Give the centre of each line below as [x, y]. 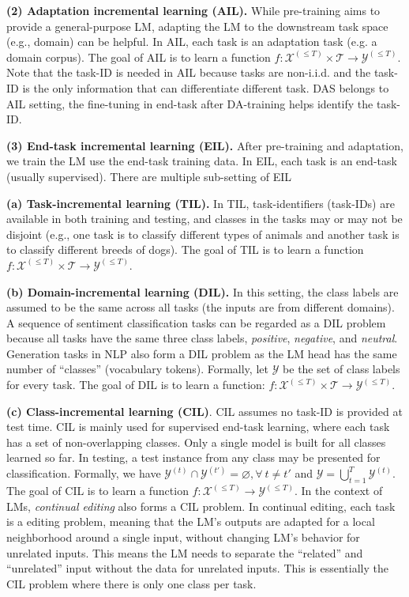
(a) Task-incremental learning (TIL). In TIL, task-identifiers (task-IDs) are [201, 203]
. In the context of [339, 491]
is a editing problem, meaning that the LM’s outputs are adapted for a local [191, 521]
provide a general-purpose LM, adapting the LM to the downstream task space [197, 26]
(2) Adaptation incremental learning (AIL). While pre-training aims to [193, 10]
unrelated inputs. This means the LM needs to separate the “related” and [185, 552]
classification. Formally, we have [84, 473]
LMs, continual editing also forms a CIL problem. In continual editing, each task [201, 506]
